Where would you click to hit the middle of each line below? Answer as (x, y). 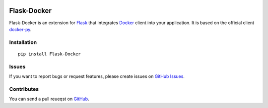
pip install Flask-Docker (50, 54)
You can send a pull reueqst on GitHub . (49, 99)
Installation (23, 42)
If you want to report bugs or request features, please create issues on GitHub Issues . (97, 76)
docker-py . (20, 29)
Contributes (24, 89)
